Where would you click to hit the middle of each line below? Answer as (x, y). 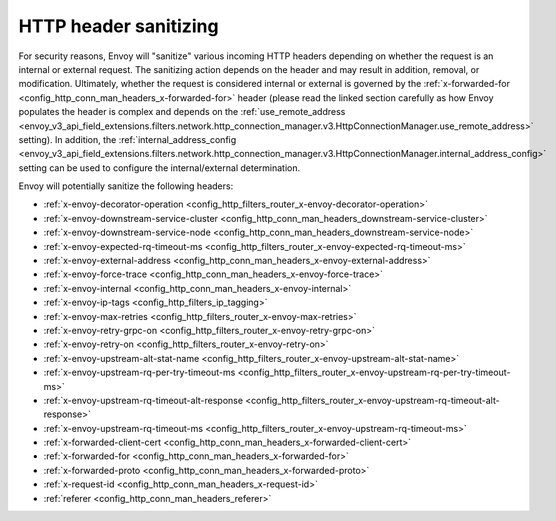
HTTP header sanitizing (118, 26)
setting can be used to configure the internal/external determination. (159, 167)
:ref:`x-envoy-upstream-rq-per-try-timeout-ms (139, 372)
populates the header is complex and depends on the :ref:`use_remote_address (182, 112)
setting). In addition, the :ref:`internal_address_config (127, 139)
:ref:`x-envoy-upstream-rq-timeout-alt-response (143, 400)
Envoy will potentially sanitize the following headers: (126, 186)
